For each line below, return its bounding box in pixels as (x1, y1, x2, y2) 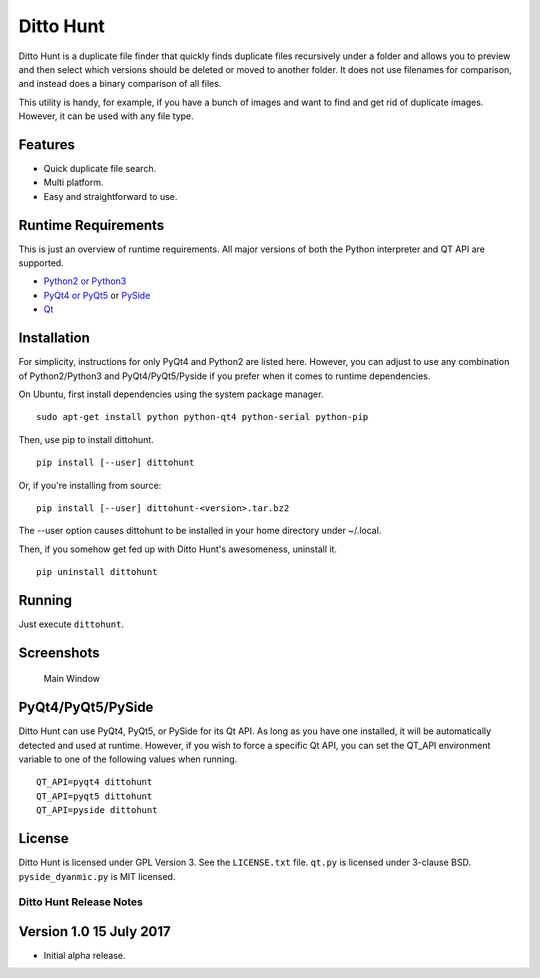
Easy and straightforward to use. (43, 190, 178, 202)
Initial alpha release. (43, 950, 126, 962)
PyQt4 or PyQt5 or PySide (43, 289, 151, 301)
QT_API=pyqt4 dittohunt (36, 776, 153, 788)
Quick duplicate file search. (43, 163, 157, 175)
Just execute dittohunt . (18, 618, 125, 630)
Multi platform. (43, 176, 104, 189)
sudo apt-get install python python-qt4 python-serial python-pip (36, 411, 369, 423)
